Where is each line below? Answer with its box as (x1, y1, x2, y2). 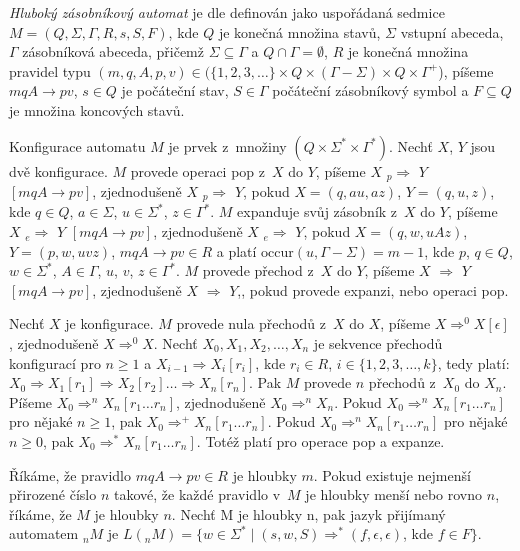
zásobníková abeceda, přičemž (22, 41, 204, 62)
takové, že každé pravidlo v (114, 484, 281, 505)
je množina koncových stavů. (9, 99, 185, 120)
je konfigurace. (65, 313, 154, 334)
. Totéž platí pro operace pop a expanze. (196, 431, 445, 451)
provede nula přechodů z (176, 313, 326, 334)
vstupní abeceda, (400, 21, 504, 42)
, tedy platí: (437, 352, 510, 373)
